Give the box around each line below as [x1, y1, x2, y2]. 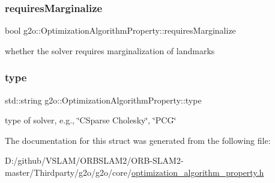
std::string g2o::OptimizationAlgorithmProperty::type [5, 93, 202, 106]
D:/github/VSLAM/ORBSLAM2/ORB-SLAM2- [5, 154, 184, 167]
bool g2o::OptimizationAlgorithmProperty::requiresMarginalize [5, 24, 236, 37]
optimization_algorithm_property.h [131, 166, 264, 178]
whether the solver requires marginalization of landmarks [5, 44, 215, 57]
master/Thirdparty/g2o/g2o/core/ [5, 166, 132, 178]
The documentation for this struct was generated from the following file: [5, 134, 271, 146]
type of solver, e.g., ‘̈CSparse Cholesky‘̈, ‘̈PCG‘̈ [5, 114, 177, 126]
